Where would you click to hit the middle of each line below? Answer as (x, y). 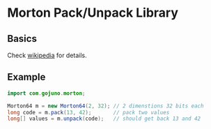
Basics (22, 39)
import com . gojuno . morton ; (46, 93)
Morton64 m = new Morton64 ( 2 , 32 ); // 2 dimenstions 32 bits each (105, 106)
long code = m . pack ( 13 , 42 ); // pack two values (88, 112)
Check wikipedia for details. (47, 55)
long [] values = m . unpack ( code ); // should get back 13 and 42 (104, 119)
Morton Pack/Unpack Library (93, 13)
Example (26, 77)
